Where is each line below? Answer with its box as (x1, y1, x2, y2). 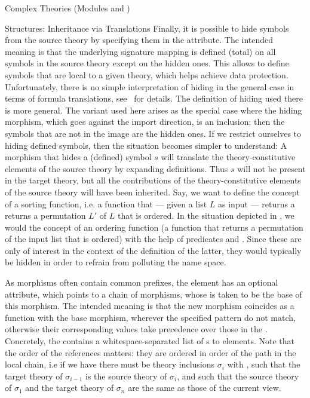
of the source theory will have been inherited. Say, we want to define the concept (5, 185, 300, 198)
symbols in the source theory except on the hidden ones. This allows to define (5, 57, 289, 69)
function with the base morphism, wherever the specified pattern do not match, (5, 311, 296, 323)
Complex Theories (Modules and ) (5, 2, 130, 14)
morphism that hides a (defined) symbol (5, 151, 152, 163)
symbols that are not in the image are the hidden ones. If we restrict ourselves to (5, 127, 302, 139)
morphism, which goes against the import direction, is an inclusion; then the (5, 115, 285, 128)
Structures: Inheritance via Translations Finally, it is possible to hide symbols (5, 22, 289, 34)
